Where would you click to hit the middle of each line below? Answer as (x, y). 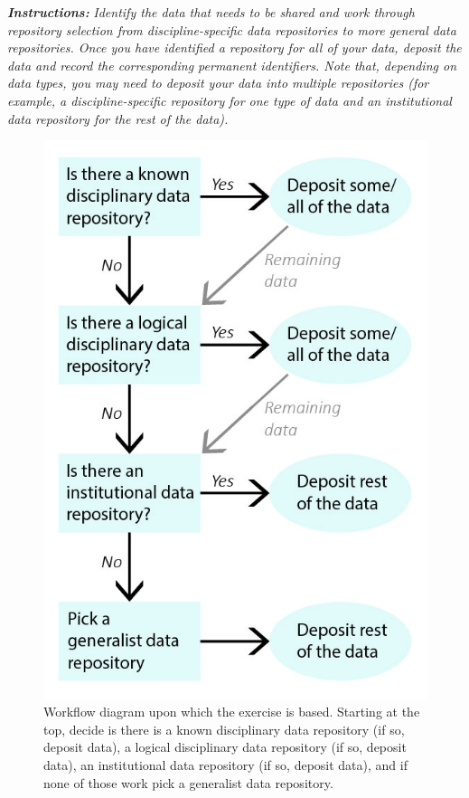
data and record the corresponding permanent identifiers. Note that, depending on (232, 65)
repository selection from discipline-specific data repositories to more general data (232, 29)
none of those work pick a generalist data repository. (188, 782)
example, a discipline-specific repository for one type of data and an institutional (230, 100)
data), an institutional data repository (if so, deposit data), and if (225, 765)
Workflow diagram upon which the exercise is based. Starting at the (232, 712)
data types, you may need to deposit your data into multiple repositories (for (218, 83)
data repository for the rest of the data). (118, 118)
